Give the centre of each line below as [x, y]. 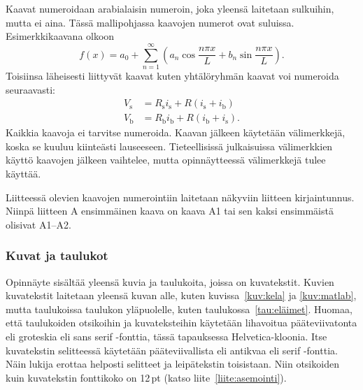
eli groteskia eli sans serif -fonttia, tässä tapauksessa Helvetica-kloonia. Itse [166, 336]
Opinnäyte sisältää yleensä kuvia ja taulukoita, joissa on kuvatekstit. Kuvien [170, 281]
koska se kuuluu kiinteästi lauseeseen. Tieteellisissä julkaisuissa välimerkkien [169, 146]
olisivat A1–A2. [38, 224]
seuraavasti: [30, 89]
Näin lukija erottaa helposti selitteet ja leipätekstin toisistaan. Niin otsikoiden [172, 364]
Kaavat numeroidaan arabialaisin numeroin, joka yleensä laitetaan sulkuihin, [170, 8]
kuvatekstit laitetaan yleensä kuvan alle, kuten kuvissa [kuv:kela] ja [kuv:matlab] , [181, 295]
